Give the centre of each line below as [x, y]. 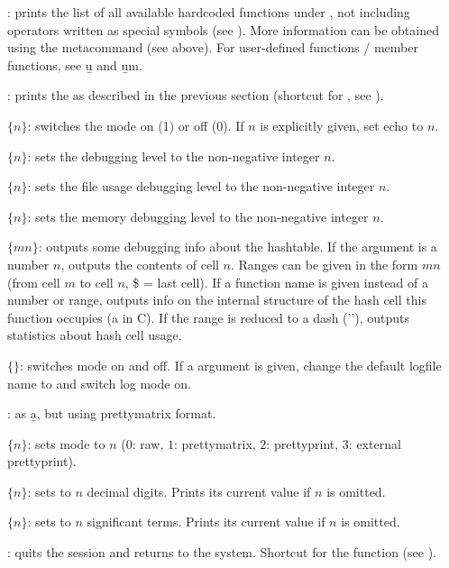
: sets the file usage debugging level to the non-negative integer [201, 186]
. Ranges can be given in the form [325, 264]
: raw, [148, 443]
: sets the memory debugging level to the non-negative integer [198, 216]
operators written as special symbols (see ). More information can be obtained [223, 29]
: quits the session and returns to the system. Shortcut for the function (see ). [222, 552]
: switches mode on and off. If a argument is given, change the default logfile [231, 365]
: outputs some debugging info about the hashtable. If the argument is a [238, 247]
